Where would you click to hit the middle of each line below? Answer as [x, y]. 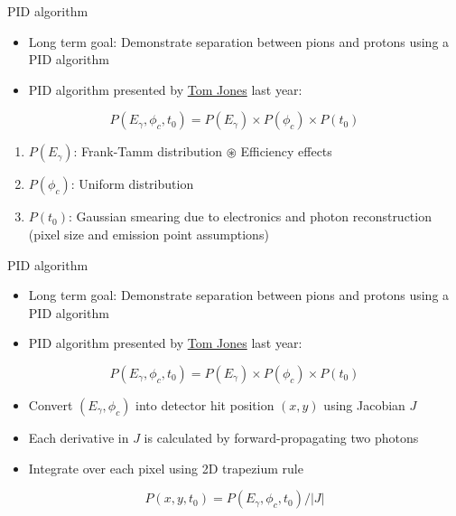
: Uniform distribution [132, 184]
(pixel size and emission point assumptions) [149, 234]
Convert [51, 404]
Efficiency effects [286, 151]
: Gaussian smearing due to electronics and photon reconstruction [250, 216]
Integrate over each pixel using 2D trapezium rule [166, 468]
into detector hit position [205, 404]
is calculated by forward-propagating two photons [281, 437]
